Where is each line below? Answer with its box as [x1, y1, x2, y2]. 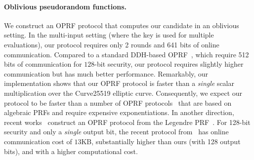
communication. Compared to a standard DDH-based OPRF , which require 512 [4, 49, 249, 59]
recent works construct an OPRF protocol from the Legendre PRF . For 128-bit [4, 117, 251, 127]
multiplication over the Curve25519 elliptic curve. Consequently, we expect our [4, 87, 243, 98]
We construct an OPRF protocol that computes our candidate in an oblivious [4, 20, 239, 30]
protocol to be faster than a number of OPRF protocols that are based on [4, 97, 232, 108]
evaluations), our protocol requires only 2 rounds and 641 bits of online [4, 39, 219, 49]
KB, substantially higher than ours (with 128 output [81, 136, 241, 146]
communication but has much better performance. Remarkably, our [4, 68, 209, 79]
